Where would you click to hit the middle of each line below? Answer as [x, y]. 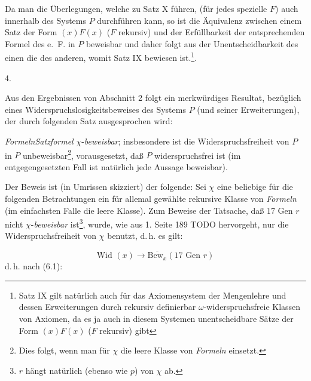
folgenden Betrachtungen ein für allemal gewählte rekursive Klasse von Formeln [151, 199]
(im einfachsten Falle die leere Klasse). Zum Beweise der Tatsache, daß [135, 210]
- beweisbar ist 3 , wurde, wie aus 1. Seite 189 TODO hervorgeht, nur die [160, 223]
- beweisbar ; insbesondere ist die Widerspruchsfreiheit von [185, 141]
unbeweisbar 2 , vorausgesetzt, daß [83, 154]
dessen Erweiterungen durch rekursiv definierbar [107, 307]
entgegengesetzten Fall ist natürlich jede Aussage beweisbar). [116, 166]
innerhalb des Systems [45, 20]
